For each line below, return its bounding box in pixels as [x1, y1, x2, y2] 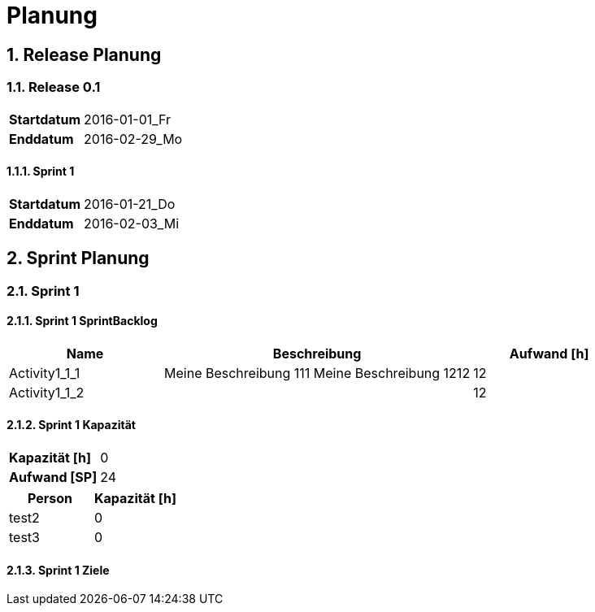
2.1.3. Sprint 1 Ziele [7, 562, 110, 577]
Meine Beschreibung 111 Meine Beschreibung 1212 [164, 364, 471, 381]
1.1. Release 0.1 [7, 79, 101, 96]
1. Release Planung [7, 44, 162, 65]
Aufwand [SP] [9, 469, 98, 486]
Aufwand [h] [509, 345, 589, 362]
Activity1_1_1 [9, 364, 80, 381]
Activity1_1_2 [9, 384, 85, 401]
